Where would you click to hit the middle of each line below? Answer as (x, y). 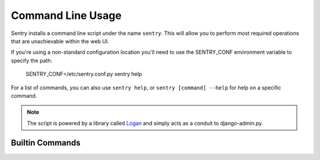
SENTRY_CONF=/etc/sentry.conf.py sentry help (84, 74)
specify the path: (32, 60)
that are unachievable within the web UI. (60, 41)
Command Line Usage (66, 15)
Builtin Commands (46, 143)
